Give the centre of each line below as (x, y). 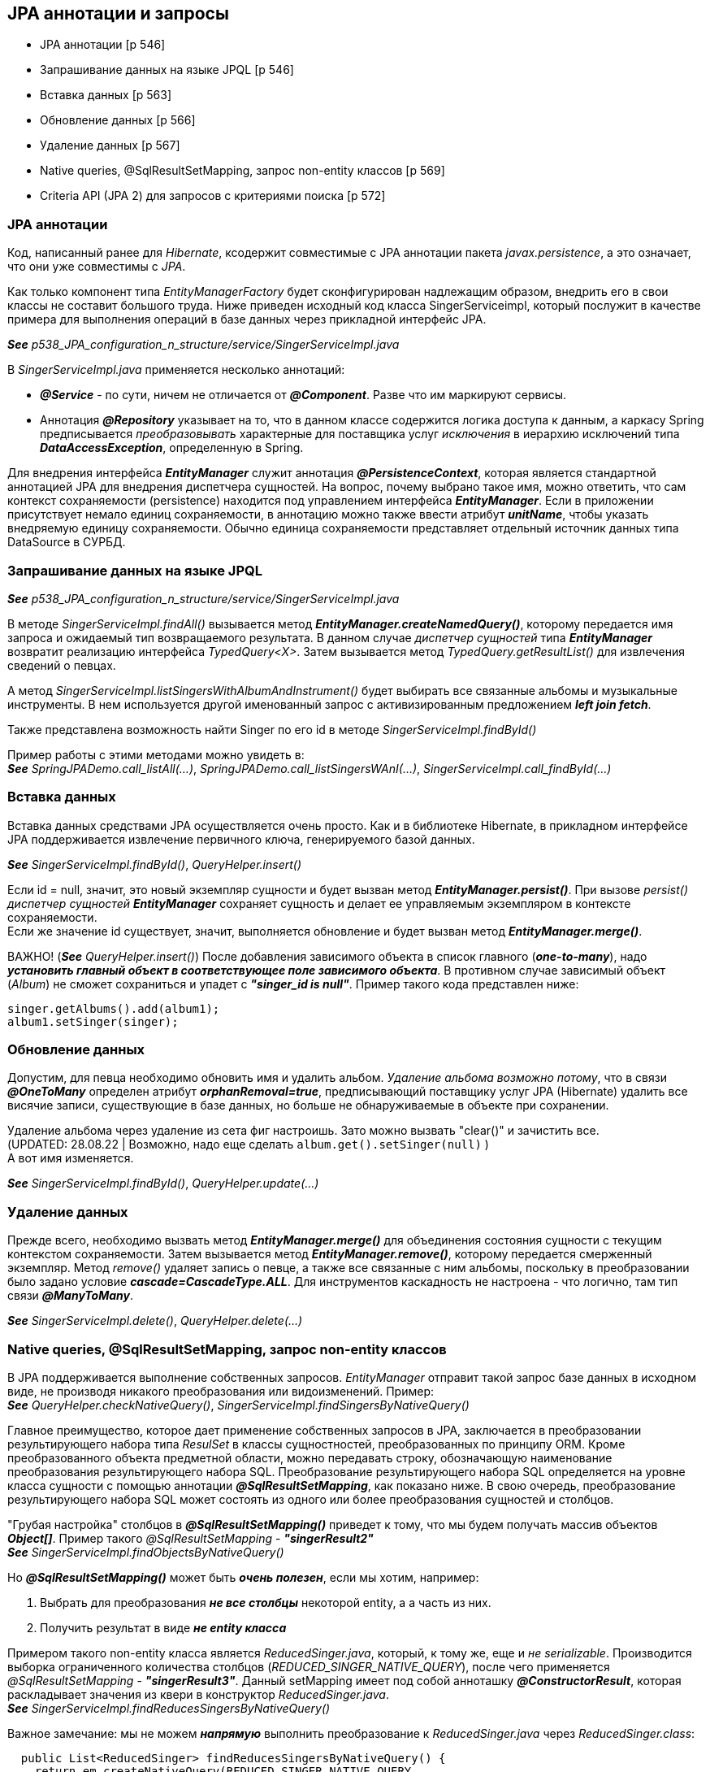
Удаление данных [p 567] (110, 145)
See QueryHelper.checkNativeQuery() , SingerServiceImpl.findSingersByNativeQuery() (238, 1405)
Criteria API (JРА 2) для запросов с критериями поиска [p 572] (213, 196)
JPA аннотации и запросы (118, 13)
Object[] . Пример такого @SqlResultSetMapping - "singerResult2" (190, 1538)
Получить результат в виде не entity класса (163, 1627)
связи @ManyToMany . (71, 1296)
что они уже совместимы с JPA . (97, 267)
